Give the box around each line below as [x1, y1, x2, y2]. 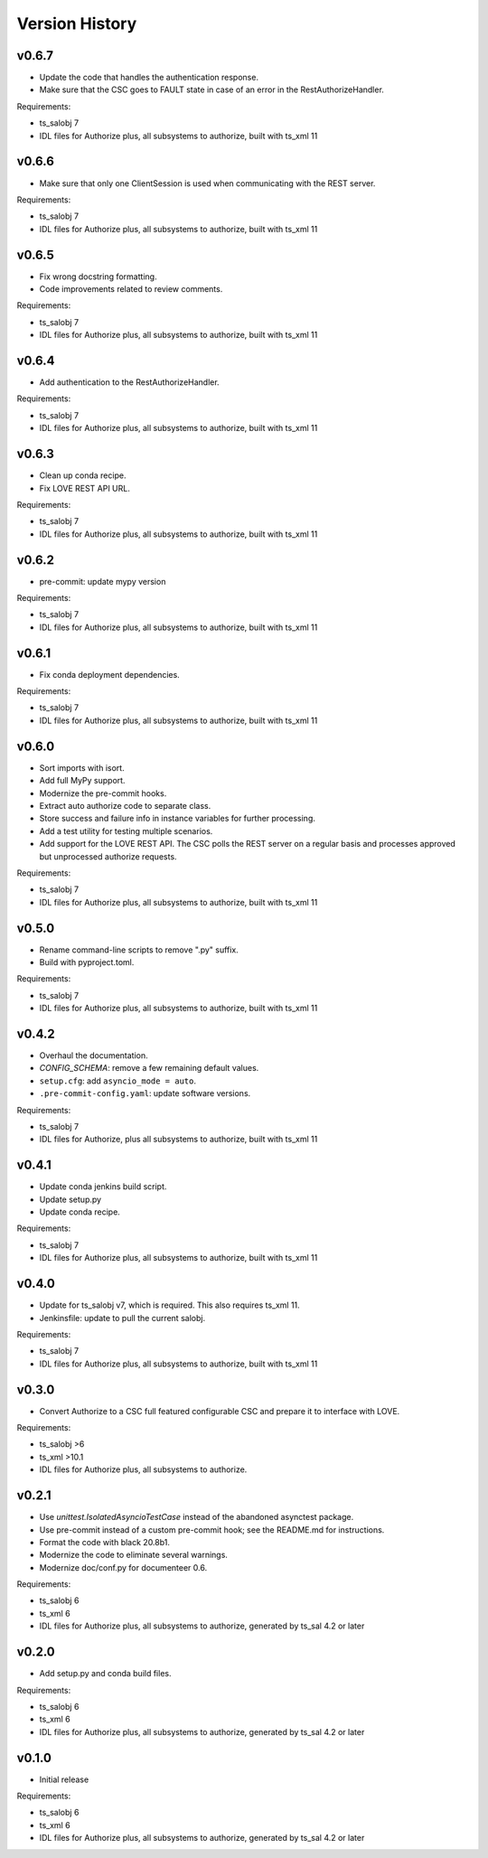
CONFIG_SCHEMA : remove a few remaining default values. [39, 1063, 259, 1074]
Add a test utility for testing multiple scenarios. [39, 825, 213, 836]
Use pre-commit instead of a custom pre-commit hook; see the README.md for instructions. [39, 1524, 385, 1535]
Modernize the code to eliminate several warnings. [39, 1550, 228, 1561]
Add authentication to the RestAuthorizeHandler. [39, 377, 221, 388]
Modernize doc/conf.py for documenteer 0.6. [39, 1562, 208, 1572]
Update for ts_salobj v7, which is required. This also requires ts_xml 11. [39, 1300, 300, 1310]
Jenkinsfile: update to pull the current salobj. [39, 1312, 206, 1323]
